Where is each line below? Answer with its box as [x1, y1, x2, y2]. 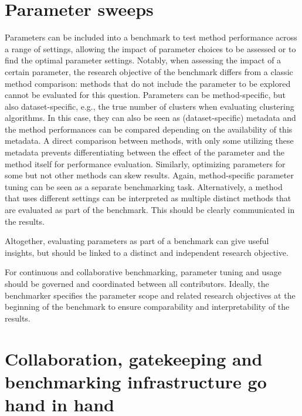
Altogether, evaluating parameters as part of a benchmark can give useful [5, 235, 269, 247]
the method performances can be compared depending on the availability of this [5, 123, 293, 135]
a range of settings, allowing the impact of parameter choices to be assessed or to [5, 42, 296, 55]
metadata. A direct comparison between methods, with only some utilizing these [5, 134, 294, 147]
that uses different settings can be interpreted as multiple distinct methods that [5, 192, 291, 204]
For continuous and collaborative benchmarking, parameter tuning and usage [5, 266, 281, 278]
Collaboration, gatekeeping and [5, 346, 263, 370]
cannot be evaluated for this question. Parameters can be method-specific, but [5, 89, 286, 101]
